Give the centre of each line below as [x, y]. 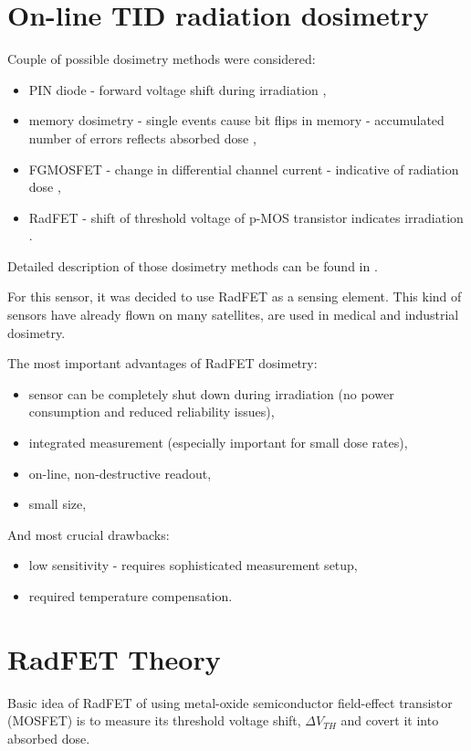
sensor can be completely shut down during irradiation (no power [211, 393]
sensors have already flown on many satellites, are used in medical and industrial [233, 315]
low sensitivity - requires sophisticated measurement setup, [193, 565]
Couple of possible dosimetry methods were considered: [162, 59]
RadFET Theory [114, 658]
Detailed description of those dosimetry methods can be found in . [193, 265]
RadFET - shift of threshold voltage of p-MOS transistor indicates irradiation [246, 217]
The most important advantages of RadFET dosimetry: [162, 363]
